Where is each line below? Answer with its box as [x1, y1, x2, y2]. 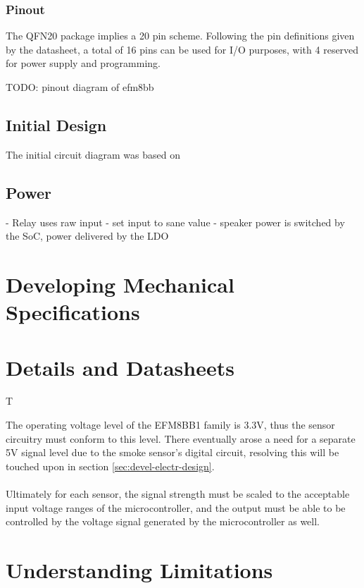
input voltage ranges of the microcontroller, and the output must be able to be [6, 500, 346, 515]
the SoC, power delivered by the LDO [6, 228, 169, 243]
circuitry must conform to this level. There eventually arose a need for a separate [6, 431, 356, 446]
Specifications [6, 298, 140, 326]
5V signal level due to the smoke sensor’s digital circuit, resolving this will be [6, 445, 339, 460]
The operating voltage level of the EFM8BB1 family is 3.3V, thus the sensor [6, 417, 335, 432]
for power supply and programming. [6, 56, 161, 71]
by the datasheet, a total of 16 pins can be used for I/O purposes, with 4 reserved [6, 42, 359, 56]
